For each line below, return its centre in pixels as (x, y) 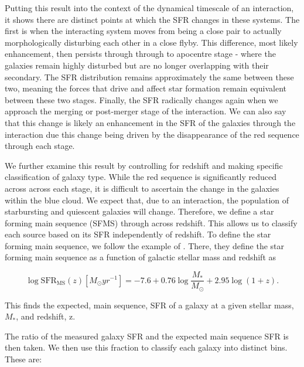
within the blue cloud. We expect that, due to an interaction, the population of (147, 200)
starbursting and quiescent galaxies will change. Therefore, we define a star (139, 211)
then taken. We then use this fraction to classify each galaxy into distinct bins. (146, 347)
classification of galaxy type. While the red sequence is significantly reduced (141, 177)
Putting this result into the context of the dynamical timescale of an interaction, (149, 8)
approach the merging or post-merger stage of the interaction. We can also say (146, 111)
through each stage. (40, 146)
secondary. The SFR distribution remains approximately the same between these (149, 77)
